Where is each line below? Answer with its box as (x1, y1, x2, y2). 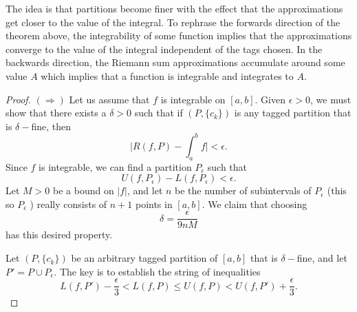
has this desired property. (6, 227, 113, 242)
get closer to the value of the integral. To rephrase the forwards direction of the (6, 14, 340, 29)
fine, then (31, 118, 71, 133)
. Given (255, 92, 285, 106)
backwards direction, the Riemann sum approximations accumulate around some (6, 55, 345, 70)
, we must (310, 92, 351, 106)
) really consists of (30, 196, 107, 211)
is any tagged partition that (234, 105, 351, 120)
